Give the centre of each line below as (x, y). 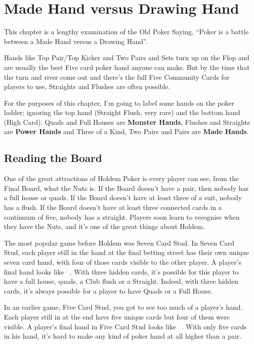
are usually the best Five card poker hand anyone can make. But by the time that (127, 67)
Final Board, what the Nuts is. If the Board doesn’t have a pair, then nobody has (126, 188)
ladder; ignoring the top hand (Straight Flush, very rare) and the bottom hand (122, 112)
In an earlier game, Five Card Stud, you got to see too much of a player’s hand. (123, 307)
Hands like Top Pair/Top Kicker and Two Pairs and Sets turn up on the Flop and (127, 57)
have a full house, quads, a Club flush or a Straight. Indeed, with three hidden (121, 281)
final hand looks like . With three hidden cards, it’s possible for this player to (121, 271)
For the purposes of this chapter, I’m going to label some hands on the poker (119, 103)
